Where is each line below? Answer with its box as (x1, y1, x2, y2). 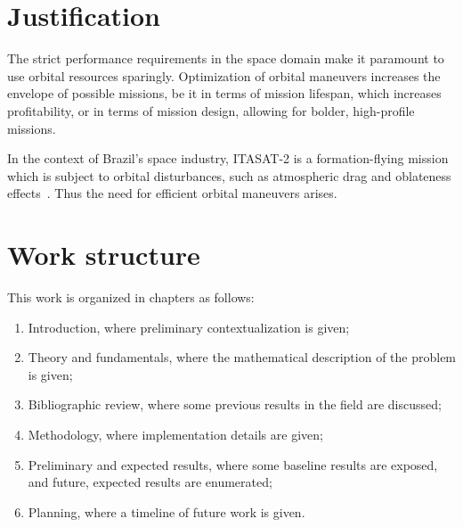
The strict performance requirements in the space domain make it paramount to (7, 49, 444, 68)
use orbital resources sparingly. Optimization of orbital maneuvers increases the (7, 66, 441, 85)
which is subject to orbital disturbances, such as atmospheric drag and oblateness (7, 166, 451, 185)
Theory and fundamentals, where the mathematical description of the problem (28, 348, 457, 366)
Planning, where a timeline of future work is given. (28, 502, 305, 521)
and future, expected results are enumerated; (28, 473, 272, 491)
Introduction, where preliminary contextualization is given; (28, 317, 350, 336)
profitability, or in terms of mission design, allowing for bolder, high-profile (7, 101, 415, 119)
